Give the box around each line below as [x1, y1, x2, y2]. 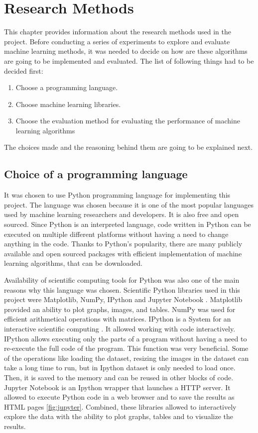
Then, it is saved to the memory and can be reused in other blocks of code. [4, 372, 234, 382]
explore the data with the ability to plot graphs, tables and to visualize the [4, 411, 233, 422]
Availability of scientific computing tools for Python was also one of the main [4, 275, 240, 285]
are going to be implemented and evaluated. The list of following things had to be [4, 55, 254, 66]
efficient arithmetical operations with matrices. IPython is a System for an [4, 314, 231, 324]
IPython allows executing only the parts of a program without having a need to [4, 333, 247, 343]
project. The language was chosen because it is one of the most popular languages [4, 199, 254, 210]
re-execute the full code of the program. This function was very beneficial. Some [4, 343, 249, 353]
